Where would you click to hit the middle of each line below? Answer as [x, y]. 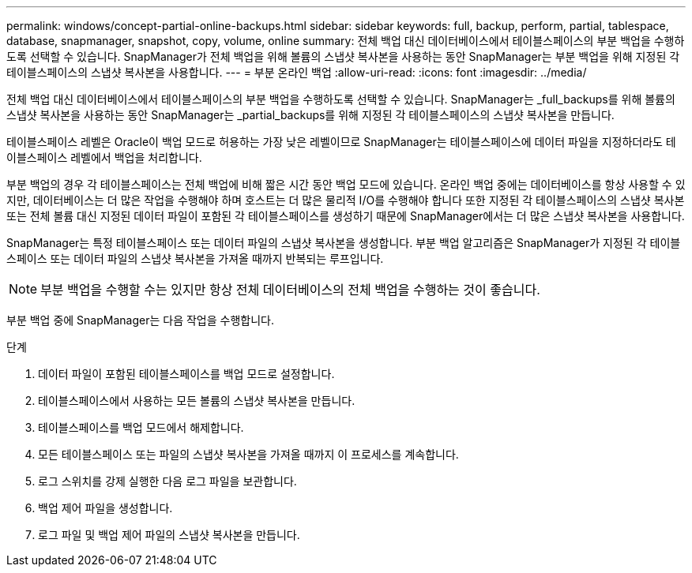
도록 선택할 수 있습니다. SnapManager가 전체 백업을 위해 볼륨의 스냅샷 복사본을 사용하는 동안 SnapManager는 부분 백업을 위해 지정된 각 [343, 56]
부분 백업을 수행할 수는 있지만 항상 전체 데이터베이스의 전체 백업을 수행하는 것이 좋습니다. [290, 290]
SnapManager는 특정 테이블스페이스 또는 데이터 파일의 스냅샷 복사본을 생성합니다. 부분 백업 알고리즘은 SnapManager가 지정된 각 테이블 [344, 243]
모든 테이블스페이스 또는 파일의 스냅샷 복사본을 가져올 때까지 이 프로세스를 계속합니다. [248, 454]
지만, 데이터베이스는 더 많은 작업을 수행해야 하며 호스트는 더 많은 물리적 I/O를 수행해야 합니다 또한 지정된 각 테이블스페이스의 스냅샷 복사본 [346, 200]
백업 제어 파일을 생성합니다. [105, 508]
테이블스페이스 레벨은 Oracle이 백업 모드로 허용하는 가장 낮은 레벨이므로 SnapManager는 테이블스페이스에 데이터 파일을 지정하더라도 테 [341, 142]
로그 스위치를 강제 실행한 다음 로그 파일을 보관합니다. [167, 481]
